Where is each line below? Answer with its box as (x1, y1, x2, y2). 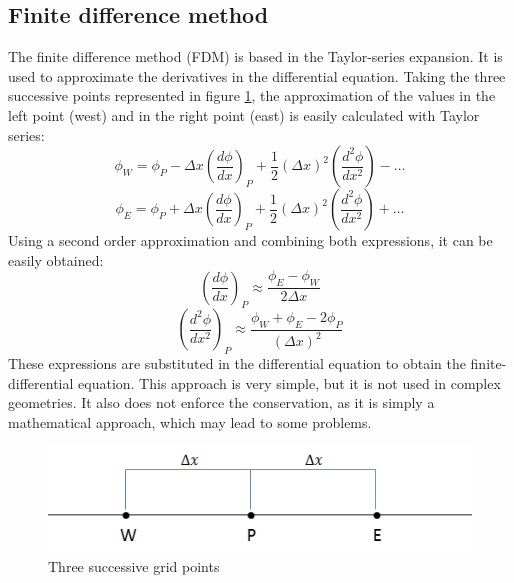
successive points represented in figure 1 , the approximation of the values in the (8, 85, 496, 106)
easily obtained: (8, 249, 104, 270)
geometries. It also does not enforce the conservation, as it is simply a (8, 392, 435, 413)
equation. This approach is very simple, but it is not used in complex (78, 372, 501, 393)
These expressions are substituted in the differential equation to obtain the (8, 353, 466, 374)
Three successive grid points (48, 555, 220, 576)
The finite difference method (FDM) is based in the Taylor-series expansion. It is (8, 46, 503, 67)
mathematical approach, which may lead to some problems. (8, 411, 372, 432)
